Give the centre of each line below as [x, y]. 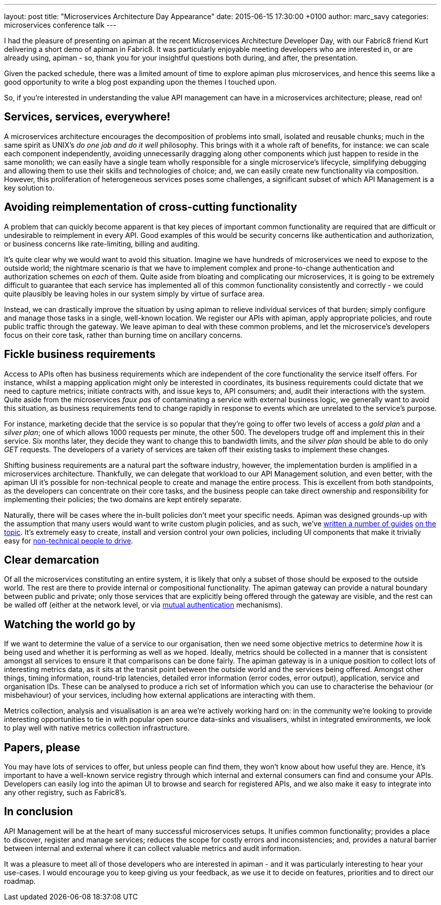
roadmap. [20, 881]
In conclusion [39, 812]
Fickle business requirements [80, 354]
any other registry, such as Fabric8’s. [65, 793]
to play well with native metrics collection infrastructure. [97, 728]
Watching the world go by [70, 624]
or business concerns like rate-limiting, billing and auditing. [102, 244]
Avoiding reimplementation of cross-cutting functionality [151, 207]
